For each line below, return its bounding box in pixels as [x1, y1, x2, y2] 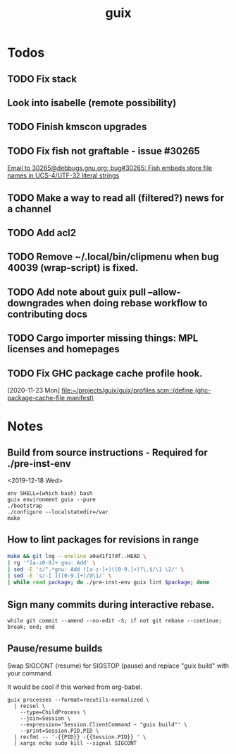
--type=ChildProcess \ [20, 709, 87, 716]
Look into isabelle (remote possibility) [7, 97, 177, 109]
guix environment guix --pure [7, 496, 97, 503]
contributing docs [7, 308, 88, 320]
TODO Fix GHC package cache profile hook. [7, 367, 203, 379]
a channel [7, 203, 51, 215]
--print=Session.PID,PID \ [20, 727, 99, 734]
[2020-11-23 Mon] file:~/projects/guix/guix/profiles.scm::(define [7, 385, 194, 394]
